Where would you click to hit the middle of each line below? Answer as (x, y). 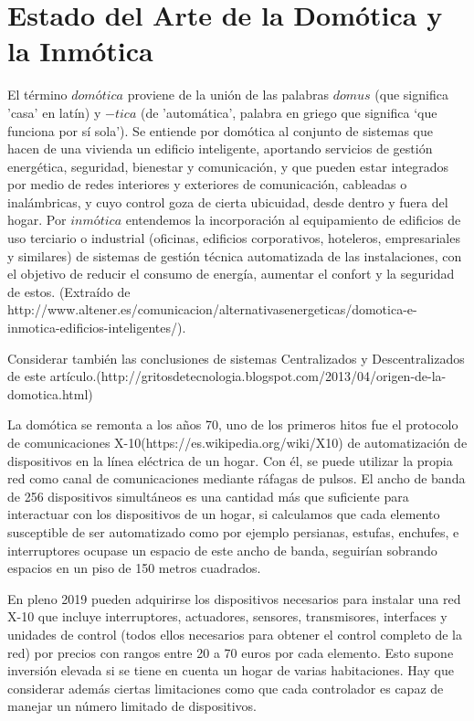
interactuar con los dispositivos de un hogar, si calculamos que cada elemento (224, 514)
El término (37, 95)
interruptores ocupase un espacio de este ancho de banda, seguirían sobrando (222, 550)
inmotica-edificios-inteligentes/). (97, 328)
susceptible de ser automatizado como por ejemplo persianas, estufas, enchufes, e (233, 531)
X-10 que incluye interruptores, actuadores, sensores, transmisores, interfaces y (227, 616)
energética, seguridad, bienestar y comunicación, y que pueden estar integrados (228, 166)
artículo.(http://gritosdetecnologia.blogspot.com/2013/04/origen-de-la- (248, 376)
